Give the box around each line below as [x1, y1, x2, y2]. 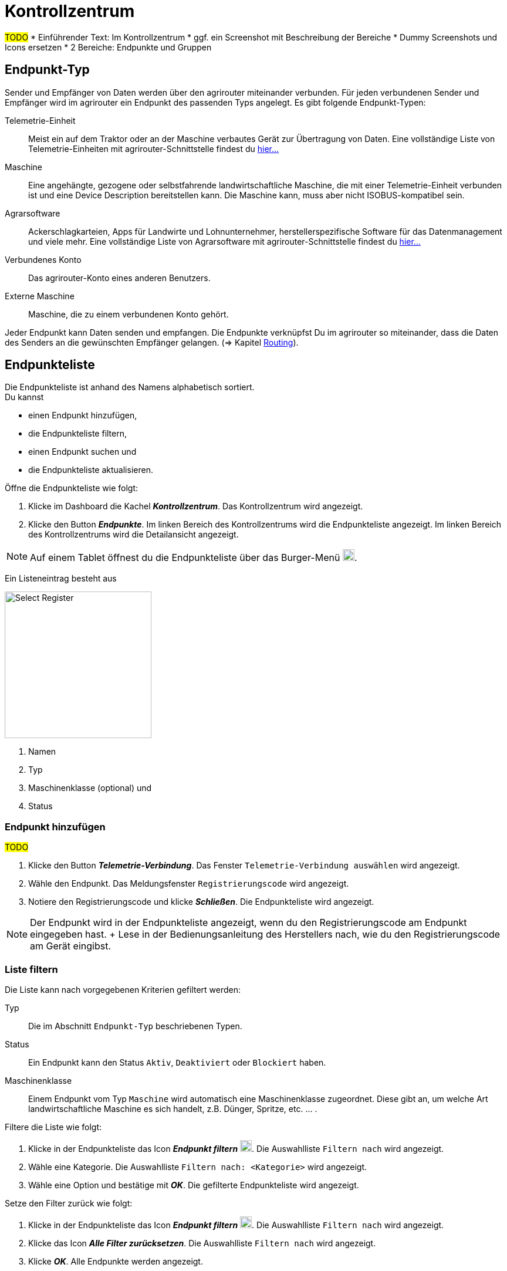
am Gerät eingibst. [30, 940, 111, 952]
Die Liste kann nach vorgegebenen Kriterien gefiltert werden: [5, 984, 241, 995]
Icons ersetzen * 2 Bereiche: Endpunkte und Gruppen [5, 42, 212, 52]
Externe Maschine [5, 290, 75, 301]
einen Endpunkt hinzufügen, [28, 410, 137, 421]
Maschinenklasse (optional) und [28, 783, 152, 793]
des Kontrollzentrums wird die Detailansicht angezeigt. [28, 529, 239, 540]
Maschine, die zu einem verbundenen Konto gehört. [28, 309, 229, 319]
